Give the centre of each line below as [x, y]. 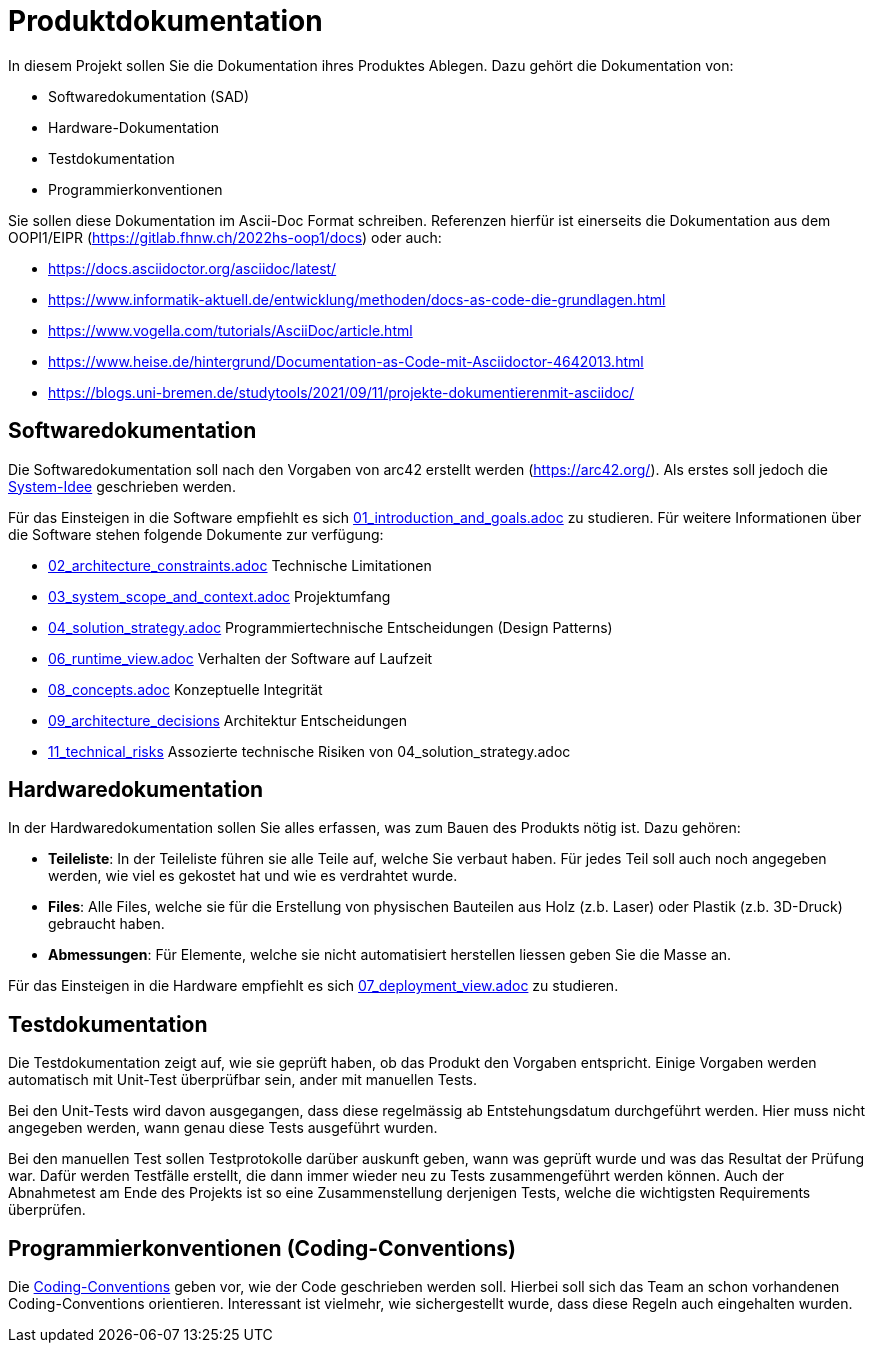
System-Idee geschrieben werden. [122, 486]
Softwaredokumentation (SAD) [149, 96]
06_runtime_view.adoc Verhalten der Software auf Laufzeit [240, 658]
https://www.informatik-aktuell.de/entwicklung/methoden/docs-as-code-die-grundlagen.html [357, 299]
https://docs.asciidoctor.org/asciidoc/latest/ [192, 268]
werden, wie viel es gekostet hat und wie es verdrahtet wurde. [253, 876]
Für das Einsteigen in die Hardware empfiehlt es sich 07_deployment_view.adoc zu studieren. [313, 986]
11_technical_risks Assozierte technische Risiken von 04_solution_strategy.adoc [309, 751]
